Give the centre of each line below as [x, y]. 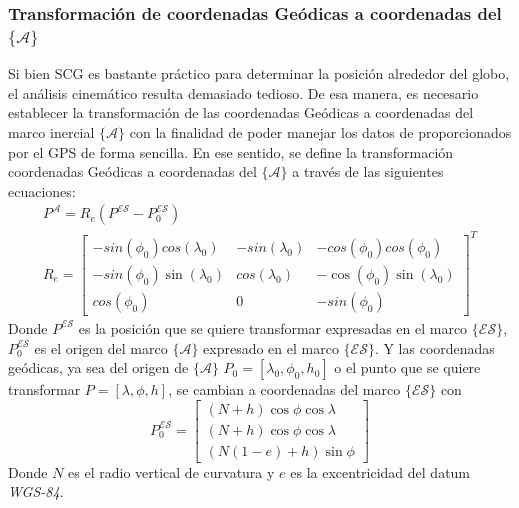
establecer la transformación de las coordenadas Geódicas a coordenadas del [241, 112]
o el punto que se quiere [407, 367]
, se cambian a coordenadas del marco [284, 389]
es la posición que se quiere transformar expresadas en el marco [273, 327]
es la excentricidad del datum [380, 471]
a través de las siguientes [368, 171]
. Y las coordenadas [434, 347]
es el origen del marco [101, 347]
